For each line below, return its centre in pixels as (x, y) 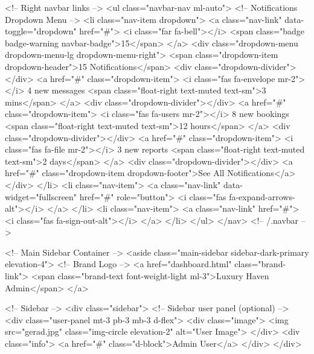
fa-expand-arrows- (262, 196)
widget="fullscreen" (41, 196)
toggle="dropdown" (41, 31)
